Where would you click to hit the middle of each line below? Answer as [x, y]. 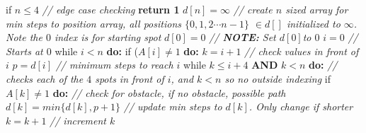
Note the [24, 37]
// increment [78, 120]
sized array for [317, 9]
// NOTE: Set [242, 37]
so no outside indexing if [278, 78]
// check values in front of [302, 51]
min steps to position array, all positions [93, 23]
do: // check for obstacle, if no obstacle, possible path [169, 92]
